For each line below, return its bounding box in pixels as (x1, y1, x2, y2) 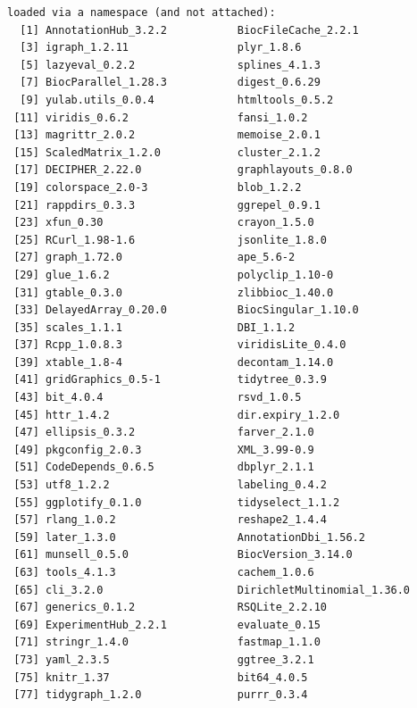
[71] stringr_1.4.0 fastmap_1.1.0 (13, 636, 321, 649)
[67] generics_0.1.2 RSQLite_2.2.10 (13, 601, 327, 614)
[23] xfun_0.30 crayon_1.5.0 (13, 216, 314, 229)
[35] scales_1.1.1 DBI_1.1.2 (13, 321, 296, 334)
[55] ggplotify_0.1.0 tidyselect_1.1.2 (13, 496, 340, 509)
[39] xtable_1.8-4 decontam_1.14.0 (13, 355, 334, 369)
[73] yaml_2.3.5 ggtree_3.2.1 (13, 653, 314, 666)
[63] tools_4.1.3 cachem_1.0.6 (13, 566, 314, 579)
